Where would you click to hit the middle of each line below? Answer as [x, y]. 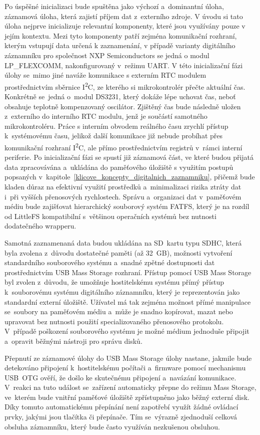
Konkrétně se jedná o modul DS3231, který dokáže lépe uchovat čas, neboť [120, 96]
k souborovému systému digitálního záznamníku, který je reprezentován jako [122, 291]
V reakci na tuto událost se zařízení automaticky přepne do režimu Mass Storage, [130, 387]
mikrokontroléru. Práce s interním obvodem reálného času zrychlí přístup [116, 126]
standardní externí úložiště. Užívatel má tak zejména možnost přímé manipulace [128, 301]
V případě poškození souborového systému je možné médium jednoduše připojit [127, 331]
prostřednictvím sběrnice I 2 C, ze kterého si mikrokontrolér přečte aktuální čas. [125, 86]
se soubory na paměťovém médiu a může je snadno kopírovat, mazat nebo [119, 311]
